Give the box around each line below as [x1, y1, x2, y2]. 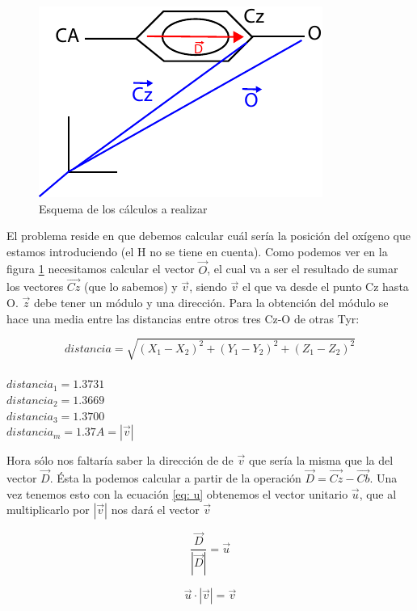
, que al [359, 485, 397, 502]
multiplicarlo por [6, 501, 90, 518]
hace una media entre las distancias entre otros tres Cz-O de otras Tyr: [6, 310, 360, 327]
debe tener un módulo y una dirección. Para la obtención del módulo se [33, 294, 389, 310]
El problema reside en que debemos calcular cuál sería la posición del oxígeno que [6, 227, 411, 244]
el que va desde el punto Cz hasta [242, 278, 409, 295]
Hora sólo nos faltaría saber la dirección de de [6, 452, 234, 469]
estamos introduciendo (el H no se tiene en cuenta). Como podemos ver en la [6, 242, 388, 259]
